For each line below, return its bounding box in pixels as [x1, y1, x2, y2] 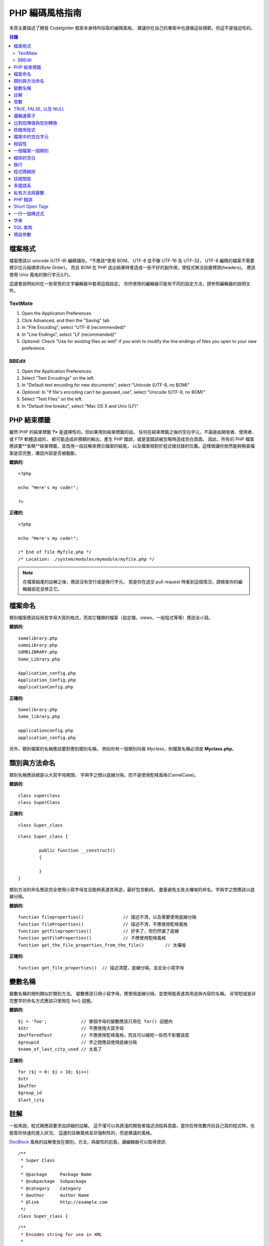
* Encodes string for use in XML [20, 1232, 102, 1237]
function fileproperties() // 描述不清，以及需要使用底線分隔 [18, 915, 197, 920]
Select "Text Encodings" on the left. [21, 375, 95, 381]
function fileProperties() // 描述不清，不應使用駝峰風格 [18, 921, 188, 927]
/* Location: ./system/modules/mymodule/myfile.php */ [18, 556, 155, 562]
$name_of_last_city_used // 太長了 [18, 1047, 102, 1052]
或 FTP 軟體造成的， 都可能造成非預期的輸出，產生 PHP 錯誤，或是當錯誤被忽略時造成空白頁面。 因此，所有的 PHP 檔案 [9, 436, 255, 442]
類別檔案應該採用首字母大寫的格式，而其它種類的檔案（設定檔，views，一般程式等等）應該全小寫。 [9, 615, 214, 621]
